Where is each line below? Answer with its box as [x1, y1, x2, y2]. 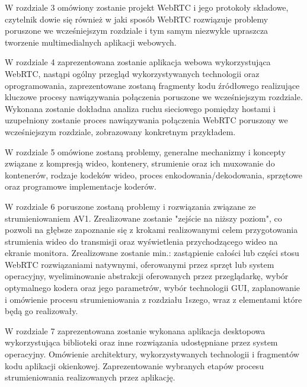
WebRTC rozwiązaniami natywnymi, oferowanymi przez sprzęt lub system [5, 258, 274, 270]
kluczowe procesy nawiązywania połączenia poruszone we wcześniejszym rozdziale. [5, 91, 303, 103]
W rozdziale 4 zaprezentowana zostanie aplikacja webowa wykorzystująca [5, 56, 271, 68]
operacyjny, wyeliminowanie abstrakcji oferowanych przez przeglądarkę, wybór [5, 270, 289, 282]
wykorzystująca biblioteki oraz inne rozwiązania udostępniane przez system [5, 336, 278, 348]
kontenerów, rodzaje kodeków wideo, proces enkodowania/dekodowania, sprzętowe [5, 168, 302, 181]
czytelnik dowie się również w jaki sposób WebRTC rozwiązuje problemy [5, 12, 268, 25]
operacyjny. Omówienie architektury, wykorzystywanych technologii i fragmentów [5, 348, 299, 360]
